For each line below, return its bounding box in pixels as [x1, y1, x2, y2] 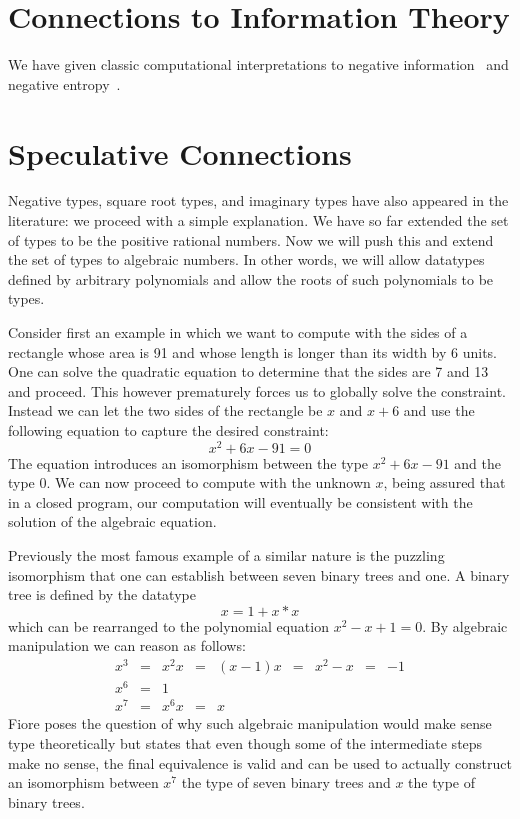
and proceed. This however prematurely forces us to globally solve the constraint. [8, 380, 506, 401]
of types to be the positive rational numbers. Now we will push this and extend [8, 229, 494, 250]
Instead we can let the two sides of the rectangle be [8, 400, 323, 421]
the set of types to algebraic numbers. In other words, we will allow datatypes [8, 249, 485, 270]
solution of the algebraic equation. [8, 511, 217, 532]
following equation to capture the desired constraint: [8, 419, 329, 440]
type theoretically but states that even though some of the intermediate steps [8, 732, 483, 753]
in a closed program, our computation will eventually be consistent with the [8, 491, 473, 512]
